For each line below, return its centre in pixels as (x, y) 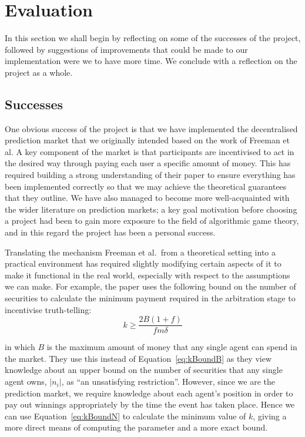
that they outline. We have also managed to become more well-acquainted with (147, 198)
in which (20, 347)
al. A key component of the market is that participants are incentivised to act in (150, 151)
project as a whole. (39, 72)
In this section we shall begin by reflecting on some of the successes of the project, (153, 38)
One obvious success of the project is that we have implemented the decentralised (151, 128)
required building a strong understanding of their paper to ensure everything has (150, 175)
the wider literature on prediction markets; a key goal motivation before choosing (151, 209)
